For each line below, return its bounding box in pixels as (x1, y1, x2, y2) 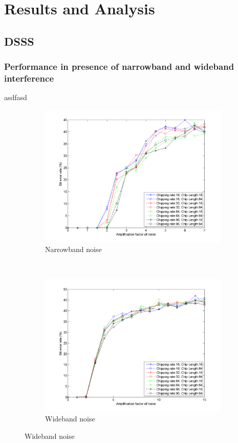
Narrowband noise (45, 244, 102, 255)
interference (4, 72, 54, 84)
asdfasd (4, 92, 27, 103)
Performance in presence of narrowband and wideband (4, 60, 234, 73)
